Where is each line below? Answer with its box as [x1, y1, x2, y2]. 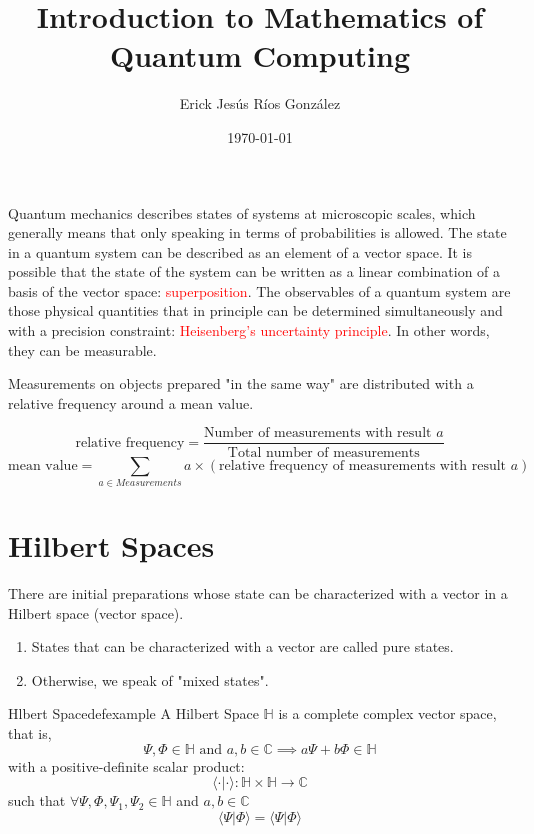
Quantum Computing [109, 35, 411, 76]
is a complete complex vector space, [278, 703, 497, 724]
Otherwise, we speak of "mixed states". [31, 669, 269, 690]
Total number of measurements [227, 445, 420, 460]
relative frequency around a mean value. [8, 392, 254, 413]
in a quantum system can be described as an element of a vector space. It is [8, 241, 473, 262]
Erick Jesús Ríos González [179, 93, 341, 114]
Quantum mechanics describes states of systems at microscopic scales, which [8, 202, 476, 223]
